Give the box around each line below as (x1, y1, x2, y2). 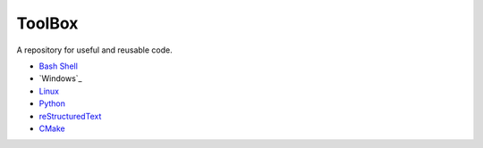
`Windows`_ (38, 73, 82, 84)
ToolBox (16, 13, 79, 33)
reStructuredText (38, 111, 102, 121)
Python (38, 98, 66, 109)
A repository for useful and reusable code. (16, 45, 174, 55)
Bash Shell (38, 61, 78, 71)
